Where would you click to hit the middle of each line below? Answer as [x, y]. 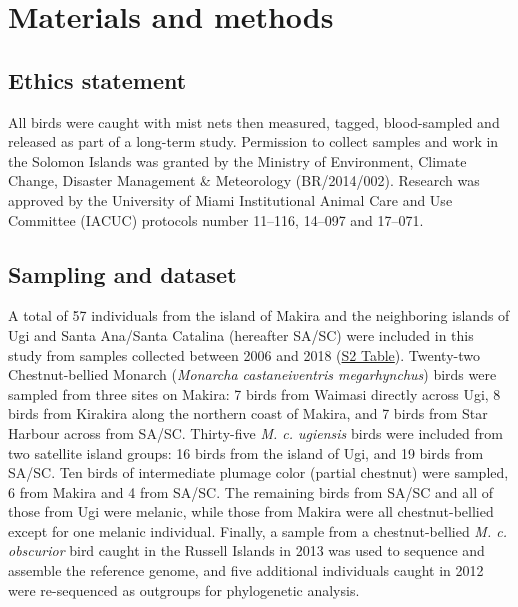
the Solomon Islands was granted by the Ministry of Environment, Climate [237, 160]
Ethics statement [97, 79]
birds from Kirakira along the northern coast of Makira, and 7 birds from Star [248, 413]
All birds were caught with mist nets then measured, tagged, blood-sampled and [254, 121]
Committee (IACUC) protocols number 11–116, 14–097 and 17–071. [216, 219]
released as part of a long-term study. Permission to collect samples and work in [253, 141]
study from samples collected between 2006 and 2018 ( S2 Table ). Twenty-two [244, 354]
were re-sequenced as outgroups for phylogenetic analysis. [184, 589]
